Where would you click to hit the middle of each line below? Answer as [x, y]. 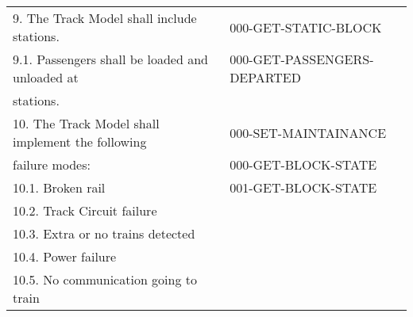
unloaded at [46, 77]
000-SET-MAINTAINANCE [308, 132]
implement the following [80, 141]
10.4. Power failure [65, 256]
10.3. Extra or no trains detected [104, 233]
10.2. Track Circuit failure [85, 210]
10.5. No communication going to [105, 279]
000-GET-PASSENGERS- [302, 59]
